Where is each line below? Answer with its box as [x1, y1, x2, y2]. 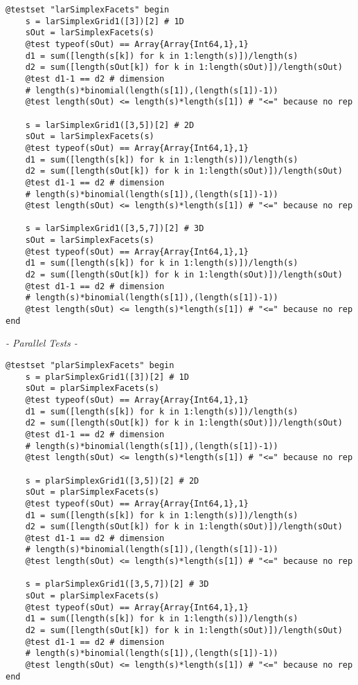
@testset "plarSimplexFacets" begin [6, 360, 174, 370]
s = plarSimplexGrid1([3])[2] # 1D [25, 372, 189, 382]
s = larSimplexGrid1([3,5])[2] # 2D [25, 120, 195, 130]
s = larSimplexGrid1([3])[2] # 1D [25, 16, 184, 26]
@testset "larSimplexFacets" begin [6, 5, 170, 15]
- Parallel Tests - [6, 336, 78, 350]
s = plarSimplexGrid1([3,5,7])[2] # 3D [25, 579, 209, 590]
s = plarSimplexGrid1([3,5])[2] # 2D [25, 475, 199, 486]
